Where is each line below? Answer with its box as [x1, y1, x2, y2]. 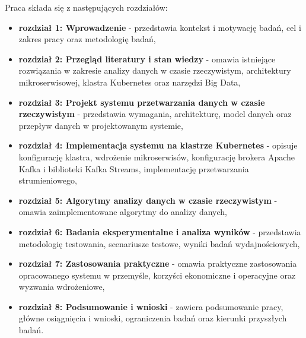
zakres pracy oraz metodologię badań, [18, 33, 156, 45]
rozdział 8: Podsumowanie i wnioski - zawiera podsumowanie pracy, [18, 300, 283, 312]
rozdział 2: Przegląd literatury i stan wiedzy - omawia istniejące [18, 52, 276, 65]
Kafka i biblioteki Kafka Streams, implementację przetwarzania [18, 162, 249, 175]
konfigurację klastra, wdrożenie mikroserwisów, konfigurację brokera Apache [18, 150, 295, 163]
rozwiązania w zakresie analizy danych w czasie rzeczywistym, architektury [18, 64, 291, 77]
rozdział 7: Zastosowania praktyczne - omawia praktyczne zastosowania [18, 257, 297, 270]
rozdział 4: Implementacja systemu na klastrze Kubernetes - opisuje [18, 139, 298, 151]
